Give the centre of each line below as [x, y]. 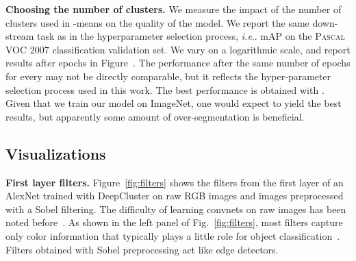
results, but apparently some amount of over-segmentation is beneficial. [155, 116]
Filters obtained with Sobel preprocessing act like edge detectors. [142, 249]
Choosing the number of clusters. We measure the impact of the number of [174, 9]
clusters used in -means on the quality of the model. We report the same [157, 22]
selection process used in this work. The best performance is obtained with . [165, 89]
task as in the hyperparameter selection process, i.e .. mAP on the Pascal [191, 36]
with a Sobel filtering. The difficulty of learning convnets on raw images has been [176, 209]
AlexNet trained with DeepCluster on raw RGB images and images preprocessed [175, 196]
